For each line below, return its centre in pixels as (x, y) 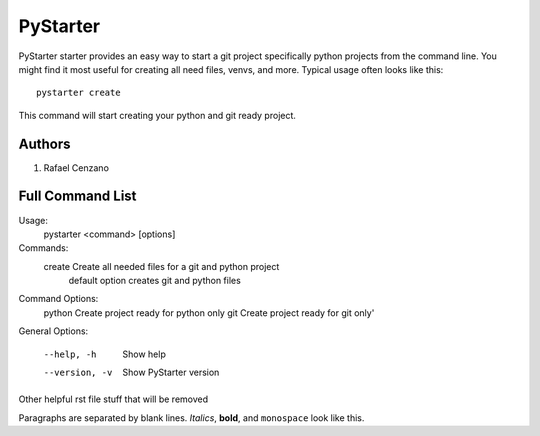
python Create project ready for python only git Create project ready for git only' (209, 312)
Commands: (43, 248)
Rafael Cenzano (76, 167)
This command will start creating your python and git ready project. (157, 115)
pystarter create (78, 93)
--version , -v (78, 373)
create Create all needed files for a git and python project (161, 266)
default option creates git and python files (155, 281)
